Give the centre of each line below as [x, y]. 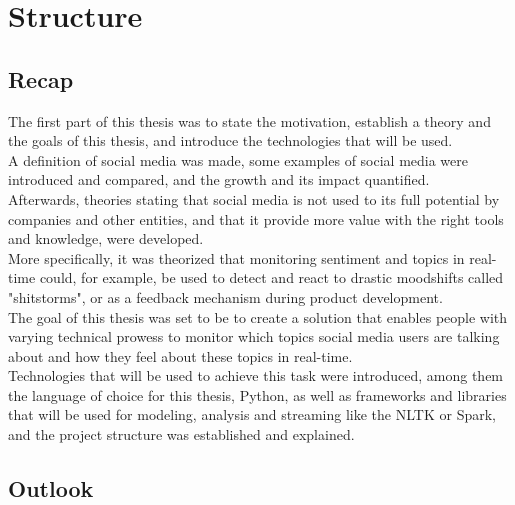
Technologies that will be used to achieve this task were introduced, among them [256, 375]
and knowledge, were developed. [106, 238]
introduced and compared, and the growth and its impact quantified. [219, 179]
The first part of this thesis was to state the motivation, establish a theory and [249, 120]
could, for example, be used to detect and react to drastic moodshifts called [271, 277]
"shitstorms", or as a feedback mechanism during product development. [225, 296]
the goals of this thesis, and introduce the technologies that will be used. [230, 140]
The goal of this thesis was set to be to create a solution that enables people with [258, 316]
